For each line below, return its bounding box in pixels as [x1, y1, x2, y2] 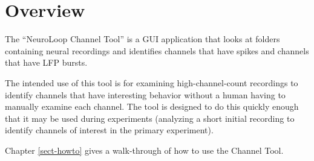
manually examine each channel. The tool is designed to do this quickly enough [5, 100, 299, 113]
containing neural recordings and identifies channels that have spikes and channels [5, 44, 309, 57]
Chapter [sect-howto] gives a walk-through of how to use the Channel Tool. [5, 144, 284, 156]
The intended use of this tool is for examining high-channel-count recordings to [5, 76, 298, 89]
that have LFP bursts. [5, 56, 88, 69]
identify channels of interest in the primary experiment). [5, 124, 214, 136]
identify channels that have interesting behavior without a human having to [5, 88, 286, 101]
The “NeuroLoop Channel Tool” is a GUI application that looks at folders [5, 33, 280, 45]
